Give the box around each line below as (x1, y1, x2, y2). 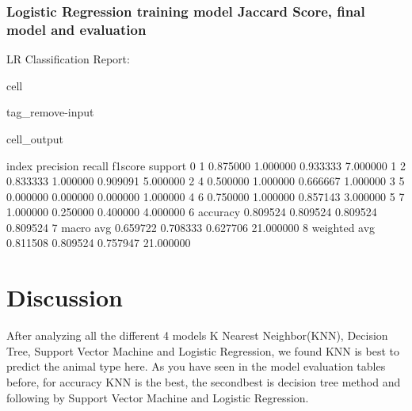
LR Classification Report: (6, 51, 130, 67)
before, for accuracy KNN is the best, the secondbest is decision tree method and (6, 373, 401, 390)
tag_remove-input (6, 104, 94, 120)
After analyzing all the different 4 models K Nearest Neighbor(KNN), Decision (6, 327, 388, 344)
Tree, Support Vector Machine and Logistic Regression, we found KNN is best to (6, 342, 399, 359)
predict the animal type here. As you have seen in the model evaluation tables (6, 358, 386, 375)
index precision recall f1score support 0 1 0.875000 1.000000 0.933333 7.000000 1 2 (6, 157, 406, 173)
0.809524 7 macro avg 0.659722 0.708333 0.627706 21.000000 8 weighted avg (6, 219, 376, 235)
